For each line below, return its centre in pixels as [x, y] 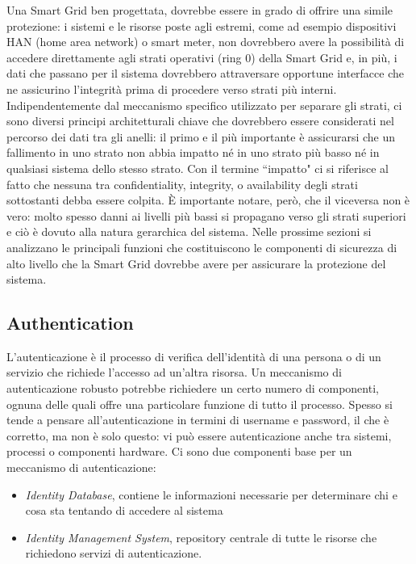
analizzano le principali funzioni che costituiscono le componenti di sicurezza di [202, 247]
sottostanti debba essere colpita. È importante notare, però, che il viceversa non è [208, 200]
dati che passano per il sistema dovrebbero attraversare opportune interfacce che [206, 73]
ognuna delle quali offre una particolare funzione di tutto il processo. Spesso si [200, 404]
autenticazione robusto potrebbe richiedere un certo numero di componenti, [193, 388]
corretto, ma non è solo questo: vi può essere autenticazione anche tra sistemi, [199, 435]
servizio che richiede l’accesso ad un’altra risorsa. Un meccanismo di [174, 372]
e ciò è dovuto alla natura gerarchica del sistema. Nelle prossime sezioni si [189, 231]
